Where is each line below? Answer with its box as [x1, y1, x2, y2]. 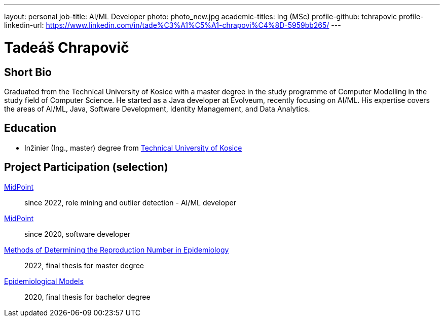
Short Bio [4, 65, 52, 79]
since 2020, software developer [24, 229, 131, 238]
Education [4, 122, 57, 135]
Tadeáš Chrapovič [4, 39, 129, 56]
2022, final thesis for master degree [24, 261, 144, 270]
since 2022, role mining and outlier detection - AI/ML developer [24, 198, 236, 207]
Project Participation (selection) [4, 161, 168, 174]
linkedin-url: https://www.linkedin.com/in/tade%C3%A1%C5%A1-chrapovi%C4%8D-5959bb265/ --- [4, 21, 341, 29]
